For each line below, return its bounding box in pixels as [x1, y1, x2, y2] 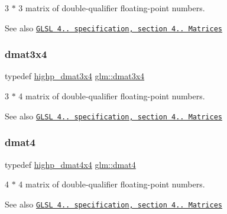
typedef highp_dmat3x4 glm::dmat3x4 [5, 70, 145, 82]
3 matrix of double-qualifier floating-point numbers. [18, 2, 205, 14]
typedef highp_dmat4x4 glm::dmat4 [5, 158, 136, 170]
